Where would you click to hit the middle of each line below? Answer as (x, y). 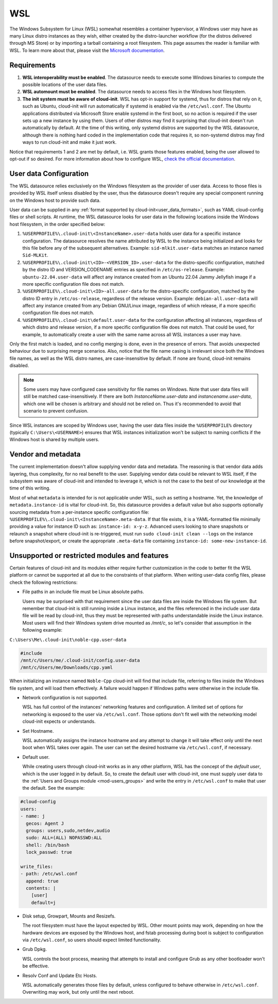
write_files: (37, 867)
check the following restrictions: (44, 582)
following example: (42, 630)
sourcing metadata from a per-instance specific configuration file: (79, 512)
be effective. (36, 966)
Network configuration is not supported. (65, 698)
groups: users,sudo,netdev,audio (68, 830)
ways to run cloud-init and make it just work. (69, 142)
